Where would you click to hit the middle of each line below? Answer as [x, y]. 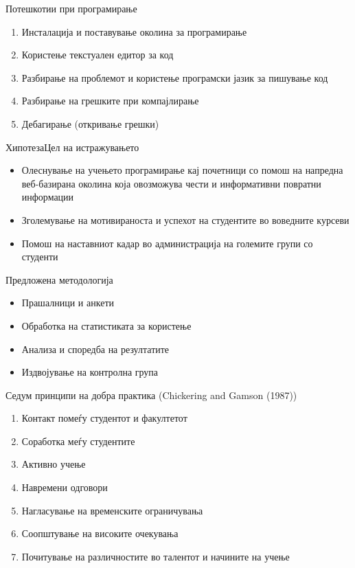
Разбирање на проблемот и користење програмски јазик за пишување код [175, 77]
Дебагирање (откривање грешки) [90, 123]
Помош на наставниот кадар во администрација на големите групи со [167, 243]
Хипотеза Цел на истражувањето [72, 147]
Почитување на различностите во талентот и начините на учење [156, 556]
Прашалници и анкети [68, 303]
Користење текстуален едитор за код [98, 55]
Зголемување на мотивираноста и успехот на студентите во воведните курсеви [185, 219]
